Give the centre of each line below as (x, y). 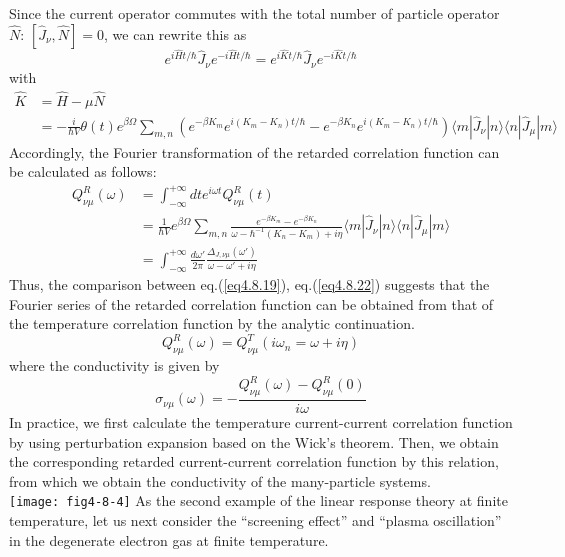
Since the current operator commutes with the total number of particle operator (254, 13)
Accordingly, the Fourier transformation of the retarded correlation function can (254, 151)
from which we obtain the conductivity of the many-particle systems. (220, 480)
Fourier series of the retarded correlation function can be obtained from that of (251, 303)
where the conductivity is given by (114, 365)
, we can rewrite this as (175, 33)
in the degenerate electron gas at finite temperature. (169, 539)
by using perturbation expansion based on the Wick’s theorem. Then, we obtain (254, 441)
